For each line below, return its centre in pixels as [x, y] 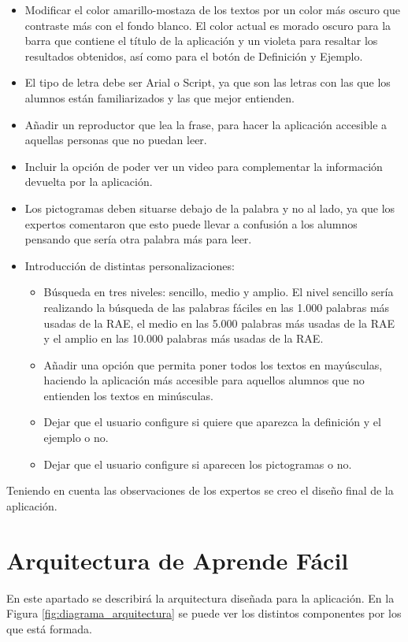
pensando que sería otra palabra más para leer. [138, 239]
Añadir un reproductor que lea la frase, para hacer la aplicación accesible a [206, 124]
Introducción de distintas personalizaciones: [130, 265]
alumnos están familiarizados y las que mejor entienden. [160, 97]
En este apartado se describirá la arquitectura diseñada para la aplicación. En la [200, 597]
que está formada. [50, 628]
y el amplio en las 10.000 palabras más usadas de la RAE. [184, 338]
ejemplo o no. [76, 438]
